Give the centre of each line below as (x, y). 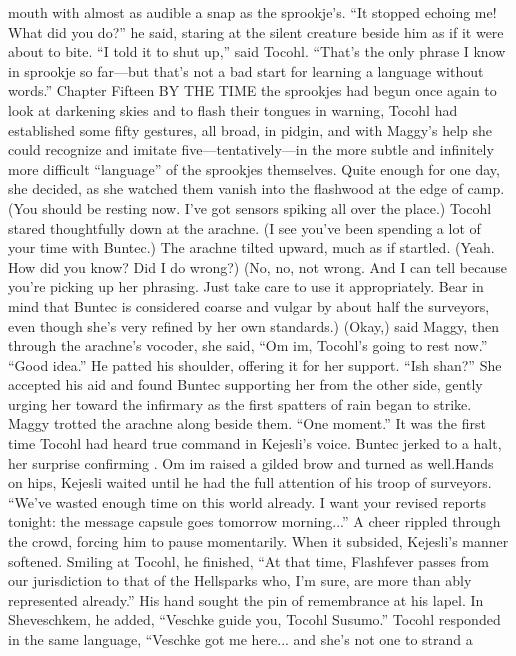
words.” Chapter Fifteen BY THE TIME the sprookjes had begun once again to (252, 90)
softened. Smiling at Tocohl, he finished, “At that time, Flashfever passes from (249, 560)
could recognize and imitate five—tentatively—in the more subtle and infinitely (251, 149)
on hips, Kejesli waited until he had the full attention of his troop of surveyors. (250, 482)
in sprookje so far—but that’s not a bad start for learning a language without (246, 70)
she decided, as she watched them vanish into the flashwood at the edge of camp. (256, 188)
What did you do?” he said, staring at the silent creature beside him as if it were (256, 31)
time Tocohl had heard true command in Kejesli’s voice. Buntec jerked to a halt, (255, 443)
